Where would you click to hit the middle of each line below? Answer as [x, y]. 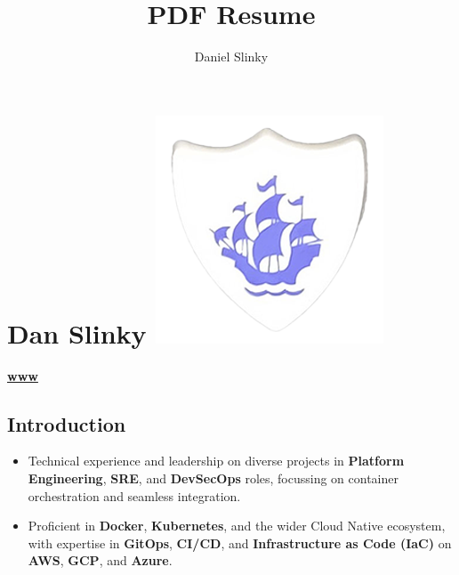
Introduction [67, 423]
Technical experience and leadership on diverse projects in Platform [216, 461]
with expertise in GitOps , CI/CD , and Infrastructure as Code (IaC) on [240, 543]
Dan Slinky [77, 332]
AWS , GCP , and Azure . [100, 560]
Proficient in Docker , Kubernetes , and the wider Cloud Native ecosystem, [237, 526]
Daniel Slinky [231, 57]
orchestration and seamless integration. [134, 495]
